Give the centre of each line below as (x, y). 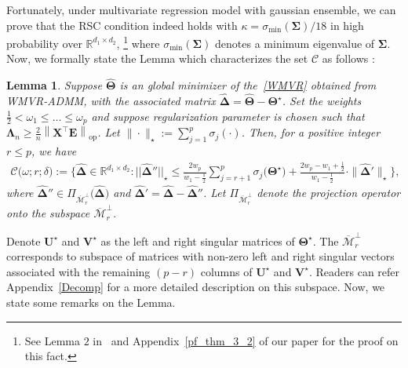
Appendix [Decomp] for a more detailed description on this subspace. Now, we (196, 287)
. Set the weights (322, 101)
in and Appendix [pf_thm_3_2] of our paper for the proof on (246, 340)
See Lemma (52, 340)
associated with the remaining (78, 271)
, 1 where (138, 42)
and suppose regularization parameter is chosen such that (228, 116)
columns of (226, 271)
